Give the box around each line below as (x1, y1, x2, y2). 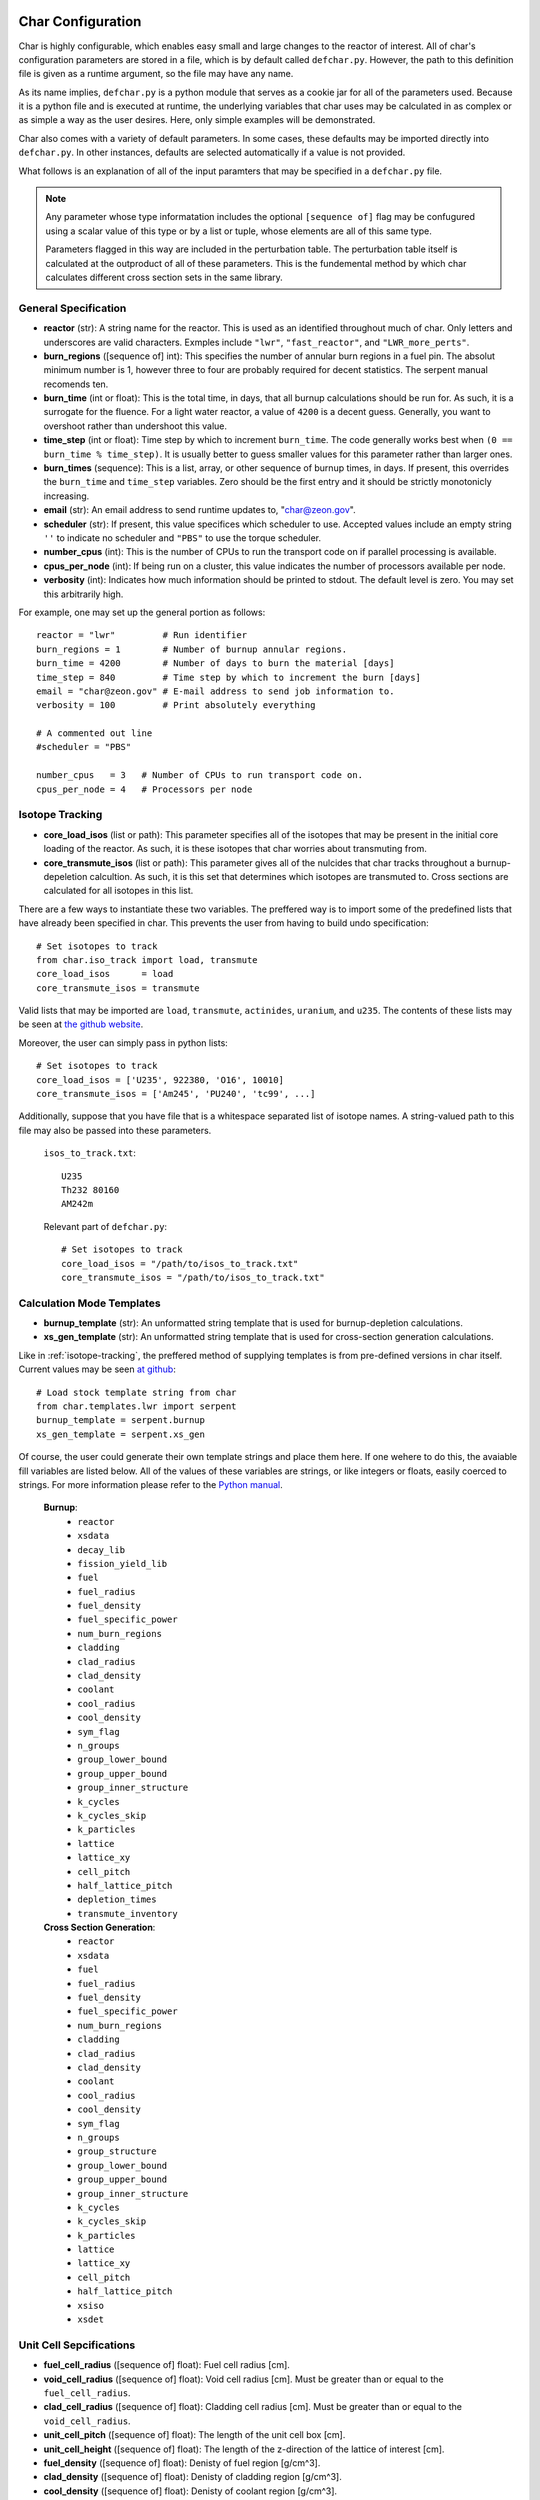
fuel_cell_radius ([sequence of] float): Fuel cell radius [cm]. (43, 2359, 290, 2371)
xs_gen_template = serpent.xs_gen (36, 1428, 205, 1440)
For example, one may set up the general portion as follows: (18, 606, 266, 618)
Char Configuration (18, 13, 142, 30)
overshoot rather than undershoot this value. (43, 420, 228, 432)
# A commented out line (36, 728, 153, 739)
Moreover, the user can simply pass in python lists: (18, 1036, 229, 1049)
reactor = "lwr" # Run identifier (36, 630, 248, 641)
